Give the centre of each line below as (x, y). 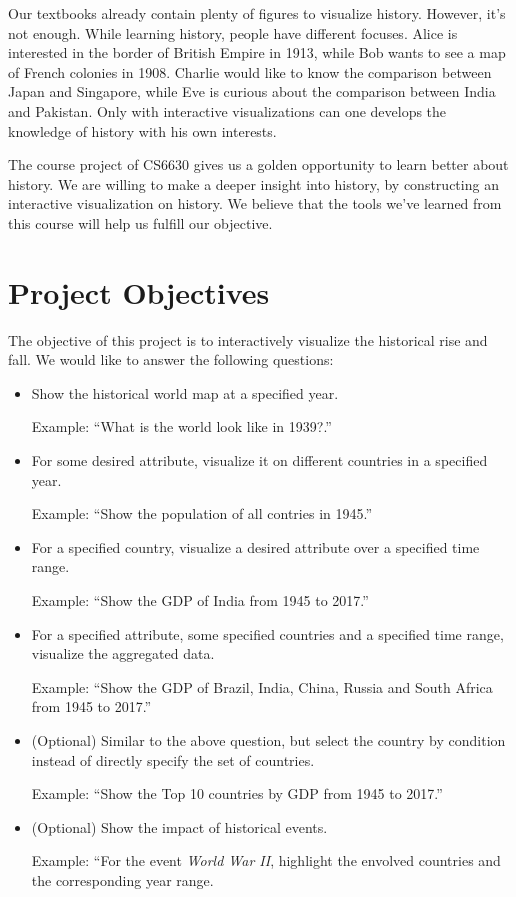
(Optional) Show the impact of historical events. (179, 826)
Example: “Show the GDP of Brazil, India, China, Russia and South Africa (262, 686)
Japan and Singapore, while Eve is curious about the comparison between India (252, 91)
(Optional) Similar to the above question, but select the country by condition (268, 739)
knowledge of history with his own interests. (142, 130)
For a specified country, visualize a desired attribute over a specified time (255, 546)
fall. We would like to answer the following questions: (171, 359)
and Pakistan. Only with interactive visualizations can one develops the (227, 110)
